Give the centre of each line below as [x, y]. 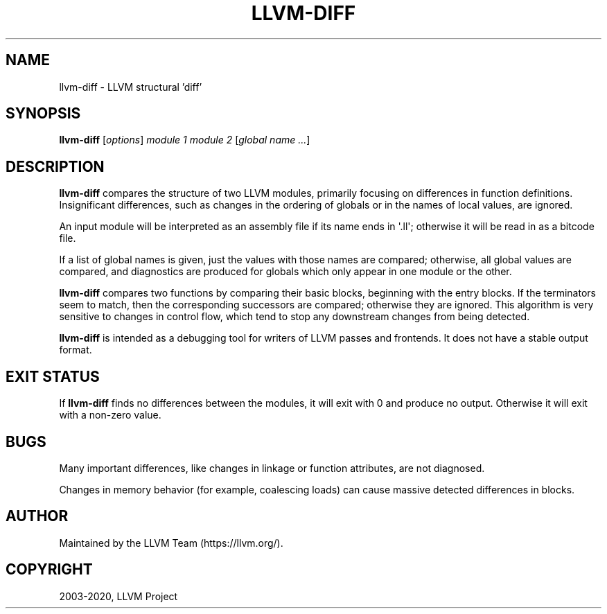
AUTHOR [37, 516]
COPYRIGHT [49, 570]
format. [76, 350]
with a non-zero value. [110, 415]
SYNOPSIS [43, 114]
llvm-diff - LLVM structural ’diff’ [131, 87]
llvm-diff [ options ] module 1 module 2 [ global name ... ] [185, 140]
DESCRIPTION [55, 166]
